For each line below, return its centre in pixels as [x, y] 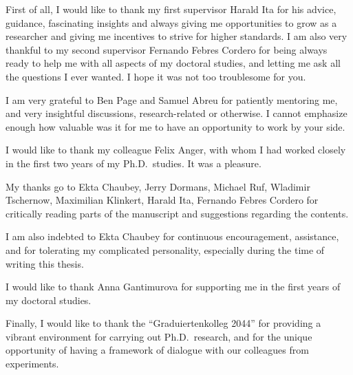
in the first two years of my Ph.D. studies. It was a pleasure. [133, 163]
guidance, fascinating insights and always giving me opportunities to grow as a [171, 22]
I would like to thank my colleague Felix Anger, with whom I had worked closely [176, 150]
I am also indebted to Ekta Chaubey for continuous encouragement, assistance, [172, 236]
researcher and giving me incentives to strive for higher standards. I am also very [176, 36]
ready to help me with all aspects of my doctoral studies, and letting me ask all [173, 63]
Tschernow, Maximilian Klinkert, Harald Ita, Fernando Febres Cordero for [162, 200]
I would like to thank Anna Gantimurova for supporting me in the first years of [173, 287]
